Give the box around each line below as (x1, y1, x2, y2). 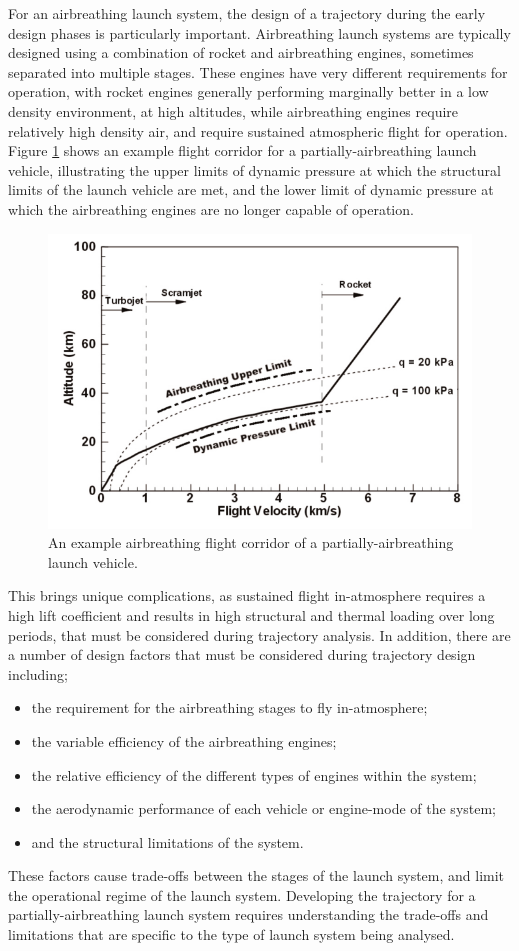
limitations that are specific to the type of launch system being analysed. (8, 924, 455, 945)
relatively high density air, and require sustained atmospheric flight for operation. (8, 120, 508, 141)
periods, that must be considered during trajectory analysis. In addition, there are (8, 624, 511, 645)
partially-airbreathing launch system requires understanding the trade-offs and (8, 904, 489, 925)
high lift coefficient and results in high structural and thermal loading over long (8, 604, 495, 625)
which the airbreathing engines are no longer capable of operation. (8, 198, 414, 219)
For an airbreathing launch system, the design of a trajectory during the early (8, 3, 486, 23)
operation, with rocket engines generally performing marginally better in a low (8, 81, 489, 102)
